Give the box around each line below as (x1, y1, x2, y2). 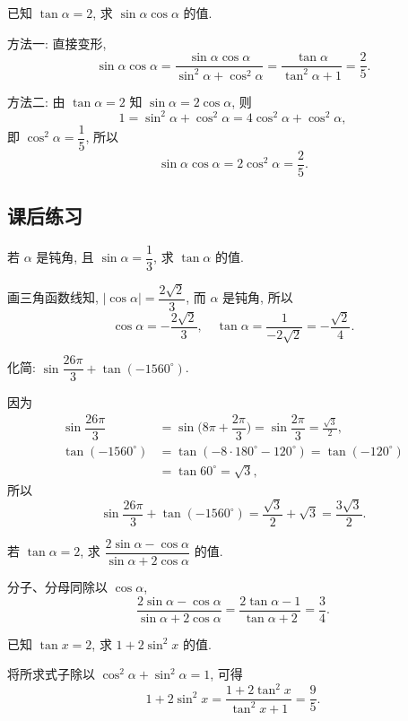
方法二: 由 (7, 91, 65, 110)
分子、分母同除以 (7, 578, 108, 596)
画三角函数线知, (7, 288, 99, 307)
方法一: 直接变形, (7, 33, 107, 52)
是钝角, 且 (36, 248, 94, 266)
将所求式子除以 (7, 665, 95, 683)
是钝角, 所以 (222, 288, 293, 307)
